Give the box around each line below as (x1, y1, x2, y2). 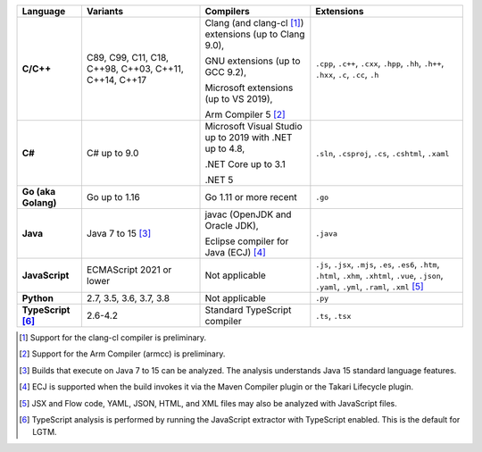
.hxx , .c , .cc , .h (315, 68, 379, 80)
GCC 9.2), (204, 66, 247, 78)
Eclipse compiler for (204, 235, 289, 247)
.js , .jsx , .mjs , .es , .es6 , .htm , (315, 258, 440, 270)
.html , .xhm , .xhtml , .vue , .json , (315, 269, 444, 281)
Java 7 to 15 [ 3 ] (86, 228, 152, 239)
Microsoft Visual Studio (204, 121, 303, 132)
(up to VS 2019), (204, 93, 273, 105)
